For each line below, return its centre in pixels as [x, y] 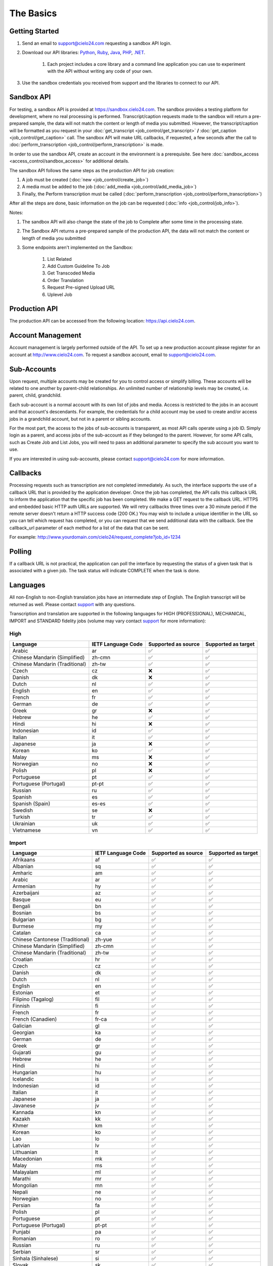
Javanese [24, 1105]
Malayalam [25, 1172]
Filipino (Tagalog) [33, 999]
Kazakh [21, 1119]
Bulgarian [24, 920]
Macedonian [27, 1159]
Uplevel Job [60, 294]
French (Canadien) [35, 1019]
